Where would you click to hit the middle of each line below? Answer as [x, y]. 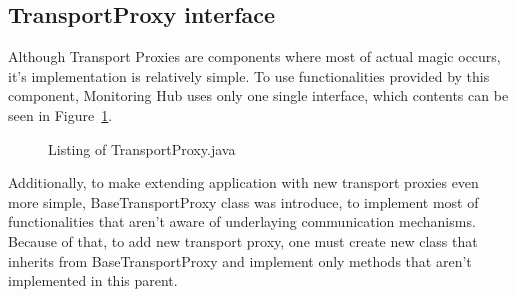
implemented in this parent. [93, 280]
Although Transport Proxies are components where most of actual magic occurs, [254, 56]
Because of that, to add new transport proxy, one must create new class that [243, 240]
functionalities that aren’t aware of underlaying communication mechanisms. [242, 221]
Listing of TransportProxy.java [142, 148]
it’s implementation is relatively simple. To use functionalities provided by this [249, 75]
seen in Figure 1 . [60, 114]
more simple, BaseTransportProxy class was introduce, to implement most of [243, 201]
